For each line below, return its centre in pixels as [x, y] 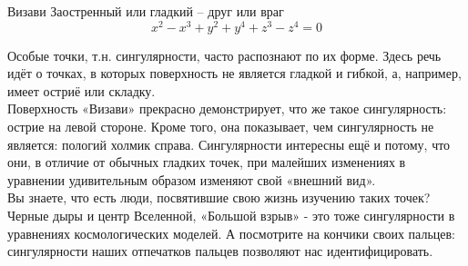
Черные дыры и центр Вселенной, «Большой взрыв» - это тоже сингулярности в [231, 216]
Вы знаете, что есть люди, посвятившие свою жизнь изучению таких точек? [219, 197]
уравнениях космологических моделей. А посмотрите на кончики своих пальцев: [231, 233]
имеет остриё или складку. [81, 90]
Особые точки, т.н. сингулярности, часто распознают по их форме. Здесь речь [224, 55]
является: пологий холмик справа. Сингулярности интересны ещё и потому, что [229, 144]
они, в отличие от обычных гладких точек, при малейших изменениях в [207, 162]
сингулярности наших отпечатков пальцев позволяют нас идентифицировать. [220, 251]
